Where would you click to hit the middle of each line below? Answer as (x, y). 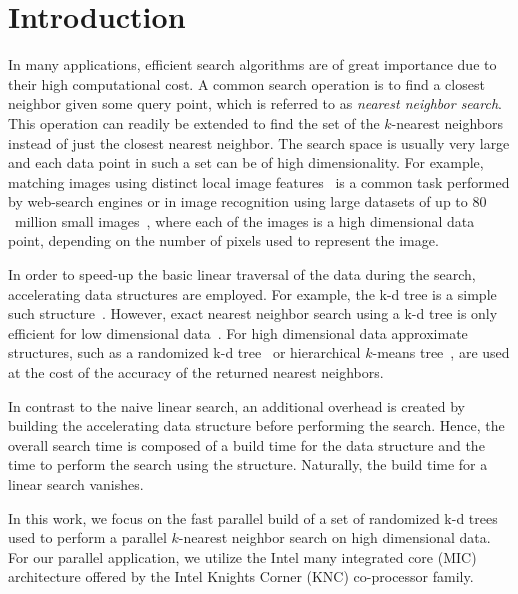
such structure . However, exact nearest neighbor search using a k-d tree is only (253, 313)
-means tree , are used (441, 352)
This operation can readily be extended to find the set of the (194, 122)
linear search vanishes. (76, 484)
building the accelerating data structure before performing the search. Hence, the (256, 425)
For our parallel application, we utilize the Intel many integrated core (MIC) (242, 556)
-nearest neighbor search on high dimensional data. (334, 537)
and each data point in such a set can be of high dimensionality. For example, (246, 162)
